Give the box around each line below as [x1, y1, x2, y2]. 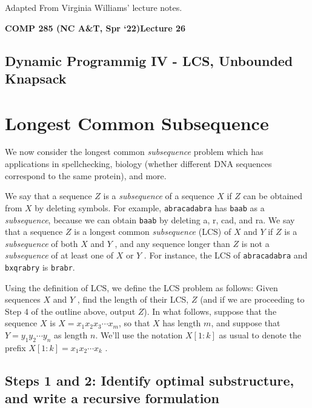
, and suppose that [211, 317, 280, 329]
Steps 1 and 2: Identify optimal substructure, [5, 370, 294, 389]
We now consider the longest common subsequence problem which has [5, 145, 264, 158]
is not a [241, 237, 270, 249]
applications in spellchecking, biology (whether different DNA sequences [5, 157, 272, 170]
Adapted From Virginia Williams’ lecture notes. [5, 1, 182, 13]
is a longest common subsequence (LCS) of [74, 225, 231, 238]
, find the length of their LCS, [77, 293, 189, 306]
